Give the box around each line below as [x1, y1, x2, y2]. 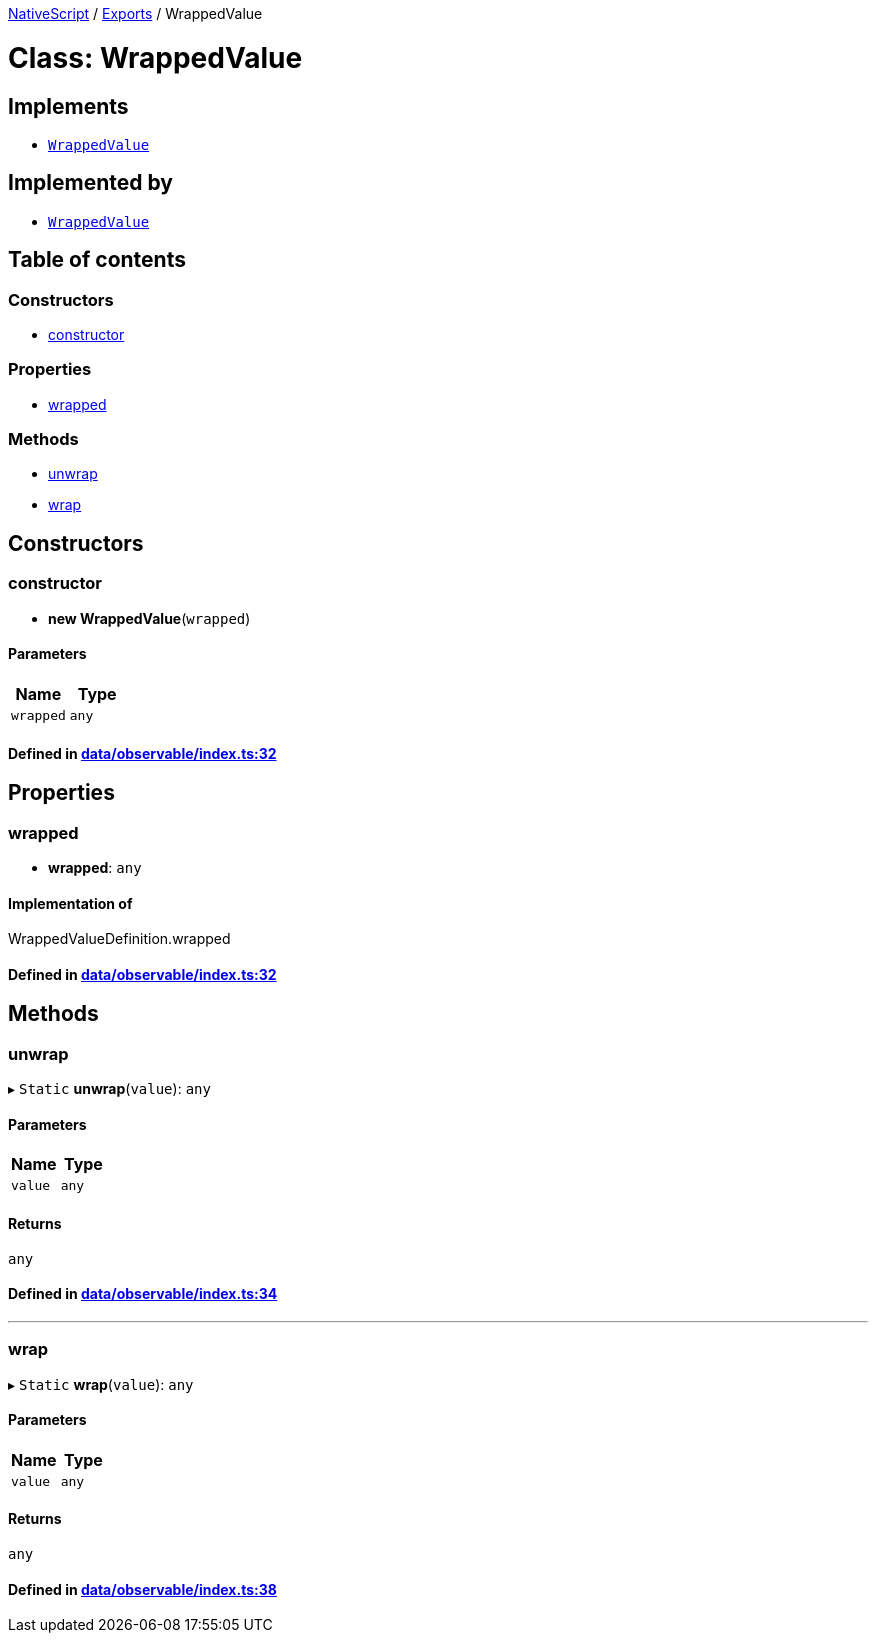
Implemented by [8, 170, 173, 196]
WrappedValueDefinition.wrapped [8, 930, 231, 948]
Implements [8, 93, 129, 119]
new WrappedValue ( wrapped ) [48, 609, 251, 627]
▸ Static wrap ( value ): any [8, 1375, 194, 1393]
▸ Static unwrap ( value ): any [8, 1080, 211, 1098]
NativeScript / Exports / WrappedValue [8, 5, 263, 22]
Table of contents [8, 247, 186, 273]
